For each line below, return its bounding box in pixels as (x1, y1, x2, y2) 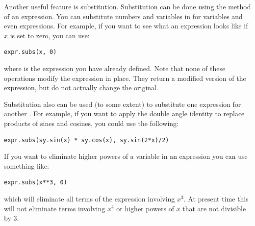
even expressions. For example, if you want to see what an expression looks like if (4, 21, 248, 31)
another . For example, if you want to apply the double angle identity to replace (4, 108, 245, 119)
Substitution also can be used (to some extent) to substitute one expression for (4, 99, 241, 109)
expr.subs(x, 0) (4, 49, 57, 56)
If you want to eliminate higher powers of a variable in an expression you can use (4, 151, 248, 161)
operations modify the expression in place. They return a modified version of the (4, 73, 246, 83)
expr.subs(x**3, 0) (4, 179, 67, 186)
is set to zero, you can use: (10, 30, 90, 40)
